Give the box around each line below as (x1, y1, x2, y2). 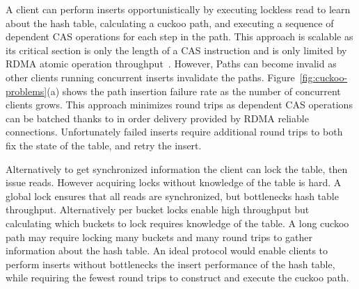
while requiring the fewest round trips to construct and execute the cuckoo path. (6, 270, 349, 285)
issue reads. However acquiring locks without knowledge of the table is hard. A (6, 175, 342, 190)
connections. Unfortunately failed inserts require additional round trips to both (6, 124, 343, 139)
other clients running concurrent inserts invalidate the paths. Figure (6, 69, 295, 84)
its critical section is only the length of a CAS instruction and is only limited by (6, 42, 347, 57)
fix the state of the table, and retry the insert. (6, 138, 202, 152)
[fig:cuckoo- (299, 69, 348, 84)
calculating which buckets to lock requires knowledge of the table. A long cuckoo (6, 215, 349, 230)
